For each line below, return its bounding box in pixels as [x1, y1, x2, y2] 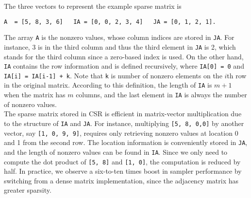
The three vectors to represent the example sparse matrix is [4, 1, 182, 11]
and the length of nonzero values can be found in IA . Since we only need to [4, 146, 228, 157]
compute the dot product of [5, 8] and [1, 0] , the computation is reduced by [4, 156, 241, 166]
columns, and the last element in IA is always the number [76, 90, 247, 100]
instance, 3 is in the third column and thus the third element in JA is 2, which [4, 41, 236, 52]
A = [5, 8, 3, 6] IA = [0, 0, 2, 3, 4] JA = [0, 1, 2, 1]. [4, 18, 216, 25]
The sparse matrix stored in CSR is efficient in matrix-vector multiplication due [4, 108, 242, 119]
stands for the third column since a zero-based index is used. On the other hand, [4, 51, 244, 61]
